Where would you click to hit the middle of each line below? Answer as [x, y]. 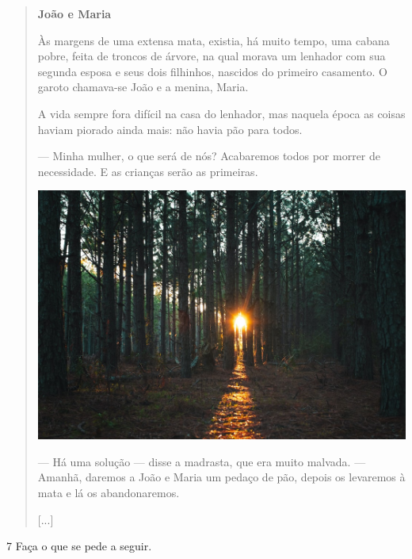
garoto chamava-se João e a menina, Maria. [143, 87]
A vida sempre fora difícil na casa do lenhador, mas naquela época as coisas [221, 113]
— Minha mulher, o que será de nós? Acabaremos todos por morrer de [209, 156]
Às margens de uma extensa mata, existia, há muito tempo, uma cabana [214, 40]
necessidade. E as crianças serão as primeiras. [148, 171]
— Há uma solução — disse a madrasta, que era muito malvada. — [202, 461]
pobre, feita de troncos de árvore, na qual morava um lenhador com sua [212, 56]
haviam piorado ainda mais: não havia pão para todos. [170, 129]
